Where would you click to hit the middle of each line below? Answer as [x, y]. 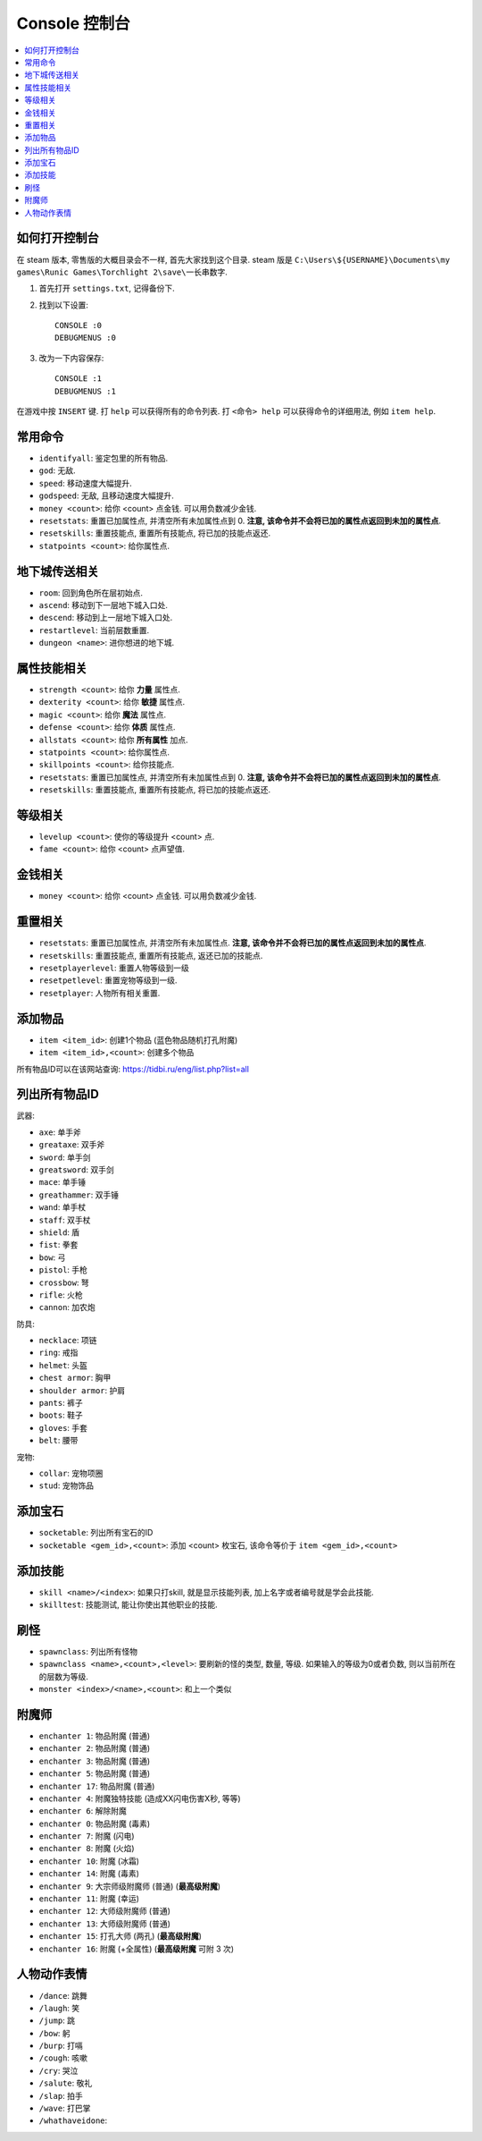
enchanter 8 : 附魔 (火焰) [87, 1849]
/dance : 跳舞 [63, 1995]
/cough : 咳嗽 [63, 2058]
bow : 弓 [52, 1257]
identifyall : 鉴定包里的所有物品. [104, 458]
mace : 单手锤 [62, 1182]
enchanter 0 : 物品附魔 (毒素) [95, 1824]
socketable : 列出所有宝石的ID [96, 1533]
